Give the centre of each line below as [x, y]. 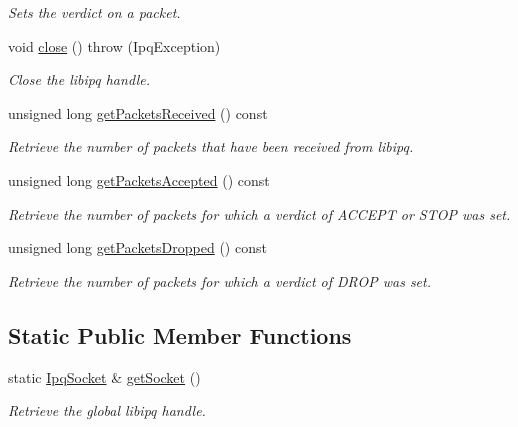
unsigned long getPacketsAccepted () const [139, 179]
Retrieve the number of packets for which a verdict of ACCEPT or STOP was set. [259, 213]
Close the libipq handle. [79, 79]
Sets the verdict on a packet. [94, 12]
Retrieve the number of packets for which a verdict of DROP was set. [219, 280]
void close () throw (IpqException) [114, 45]
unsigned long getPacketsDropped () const [137, 247]
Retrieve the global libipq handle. [107, 410]
